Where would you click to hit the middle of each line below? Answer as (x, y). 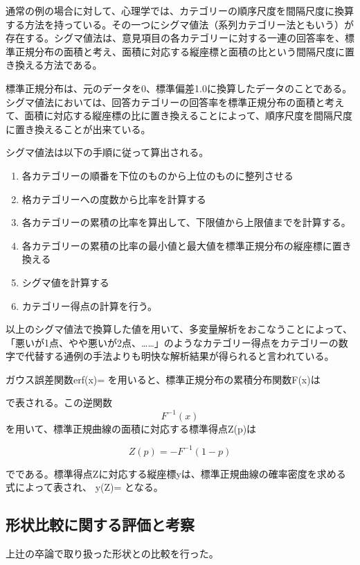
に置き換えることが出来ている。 (78, 129)
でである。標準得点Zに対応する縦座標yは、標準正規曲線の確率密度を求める (176, 473)
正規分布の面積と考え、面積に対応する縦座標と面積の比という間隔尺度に (180, 51)
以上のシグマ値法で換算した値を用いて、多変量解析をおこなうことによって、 (179, 329)
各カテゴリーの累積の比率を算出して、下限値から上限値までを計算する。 (186, 222)
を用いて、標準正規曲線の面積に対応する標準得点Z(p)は (131, 428)
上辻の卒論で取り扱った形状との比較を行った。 (112, 554)
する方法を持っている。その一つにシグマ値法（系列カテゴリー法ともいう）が (180, 24)
